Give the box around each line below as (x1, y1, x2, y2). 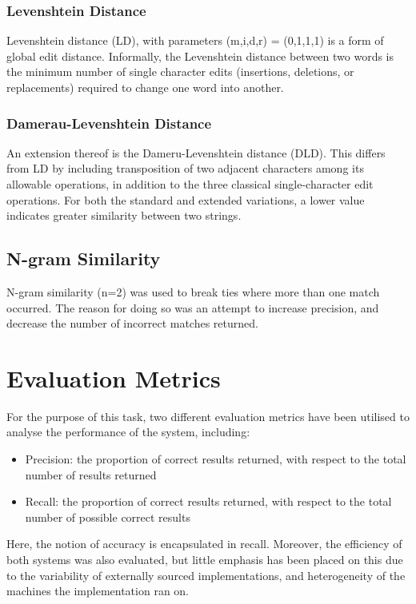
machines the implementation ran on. (6, 582, 190, 599)
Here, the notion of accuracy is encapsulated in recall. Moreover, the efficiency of (6, 535, 402, 552)
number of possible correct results (25, 508, 190, 525)
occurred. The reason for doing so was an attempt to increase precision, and (6, 299, 379, 316)
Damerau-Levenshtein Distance (6, 113, 212, 133)
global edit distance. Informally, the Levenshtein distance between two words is (6, 47, 394, 64)
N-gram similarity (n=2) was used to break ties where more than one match (6, 283, 380, 300)
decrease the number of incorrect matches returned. (6, 315, 258, 332)
